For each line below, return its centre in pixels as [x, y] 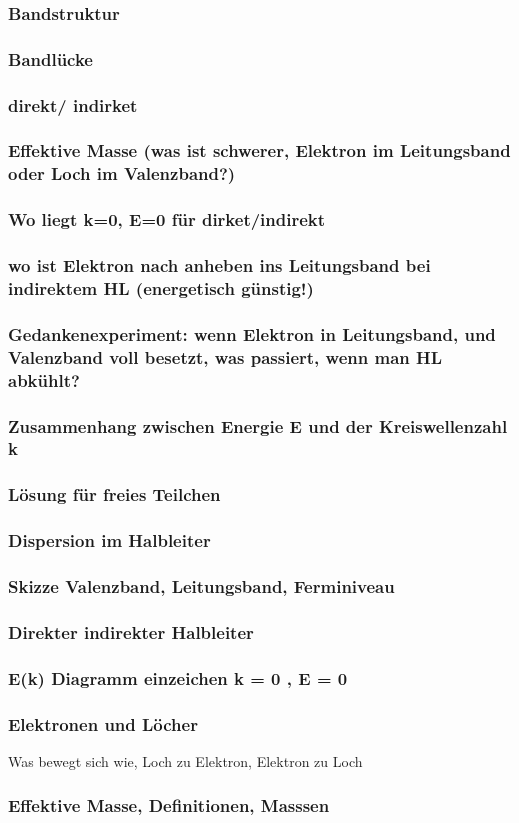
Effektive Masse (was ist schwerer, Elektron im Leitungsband [259, 150]
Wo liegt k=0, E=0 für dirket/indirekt [167, 219]
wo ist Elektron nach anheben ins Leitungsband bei [219, 265]
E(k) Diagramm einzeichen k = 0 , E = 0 [178, 677]
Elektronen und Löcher [103, 723]
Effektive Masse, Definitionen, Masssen [169, 805]
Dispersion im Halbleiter [109, 540]
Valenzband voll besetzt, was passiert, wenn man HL [225, 356]
